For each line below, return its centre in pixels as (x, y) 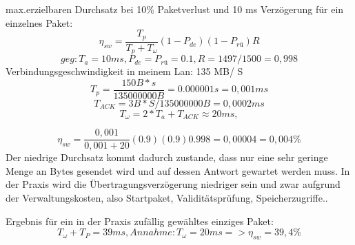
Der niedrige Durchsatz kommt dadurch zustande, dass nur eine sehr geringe (167, 157)
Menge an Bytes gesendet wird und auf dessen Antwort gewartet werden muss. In (178, 170)
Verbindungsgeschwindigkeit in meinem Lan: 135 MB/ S (124, 71)
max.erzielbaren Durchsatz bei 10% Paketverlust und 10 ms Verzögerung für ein (175, 9)
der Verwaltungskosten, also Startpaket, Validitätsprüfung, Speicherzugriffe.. (167, 198)
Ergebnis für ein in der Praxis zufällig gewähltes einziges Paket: (140, 221)
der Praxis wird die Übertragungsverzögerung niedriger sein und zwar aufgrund (173, 184)
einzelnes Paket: (39, 22)
